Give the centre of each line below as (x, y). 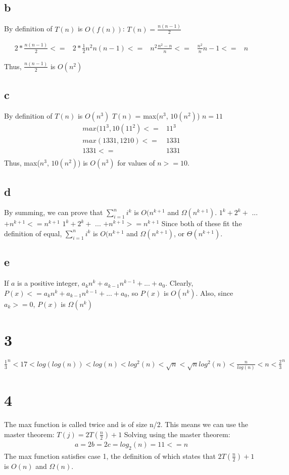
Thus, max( (22, 163)
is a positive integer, (49, 283)
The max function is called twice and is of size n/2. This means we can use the (126, 424)
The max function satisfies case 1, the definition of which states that (110, 456)
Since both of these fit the (202, 223)
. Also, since (214, 293)
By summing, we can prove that (54, 212)
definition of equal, (33, 233)
